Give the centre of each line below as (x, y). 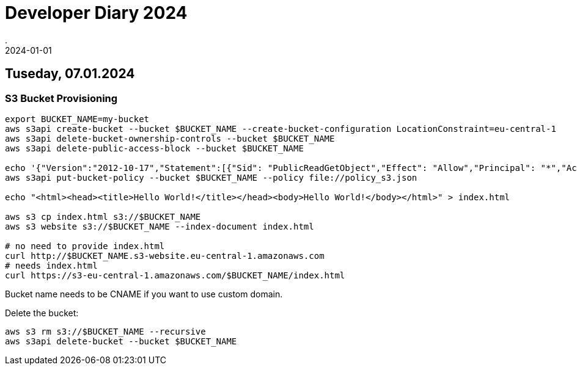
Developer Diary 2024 (96, 13)
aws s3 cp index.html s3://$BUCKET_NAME (103, 216)
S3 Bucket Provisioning (61, 98)
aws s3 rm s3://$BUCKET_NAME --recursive (105, 331)
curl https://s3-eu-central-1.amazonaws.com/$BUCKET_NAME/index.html (175, 275)
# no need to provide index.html (85, 246)
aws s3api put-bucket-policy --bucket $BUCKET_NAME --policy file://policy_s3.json (211, 177)
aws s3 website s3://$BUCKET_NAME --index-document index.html (160, 226)
